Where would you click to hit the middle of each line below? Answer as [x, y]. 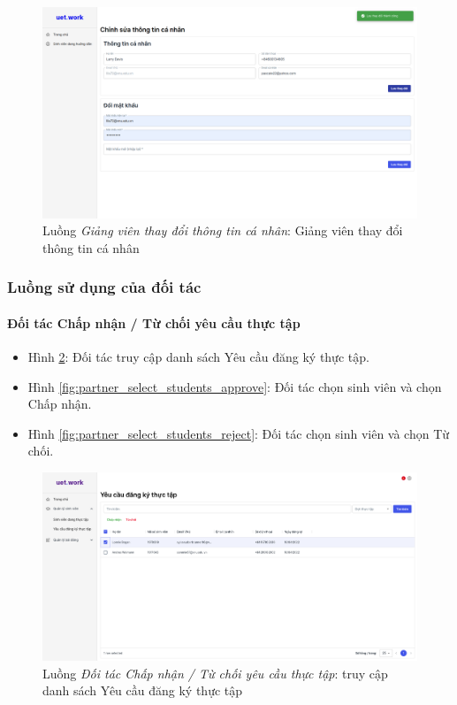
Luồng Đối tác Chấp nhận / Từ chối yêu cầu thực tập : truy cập [215, 673]
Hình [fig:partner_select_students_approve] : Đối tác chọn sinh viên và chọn [235, 386]
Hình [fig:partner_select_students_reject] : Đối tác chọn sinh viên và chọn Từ [239, 433]
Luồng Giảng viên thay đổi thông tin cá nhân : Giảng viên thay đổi [223, 230]
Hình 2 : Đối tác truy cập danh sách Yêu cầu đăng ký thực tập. [198, 356]
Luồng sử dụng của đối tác [104, 287]
